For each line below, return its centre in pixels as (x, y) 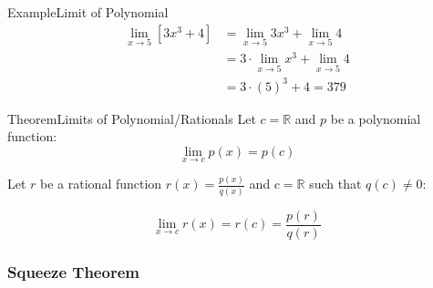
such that (335, 184)
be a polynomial (376, 118)
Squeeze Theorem (73, 271)
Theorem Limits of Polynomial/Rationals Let (132, 118)
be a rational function (101, 184)
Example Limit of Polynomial (88, 12)
